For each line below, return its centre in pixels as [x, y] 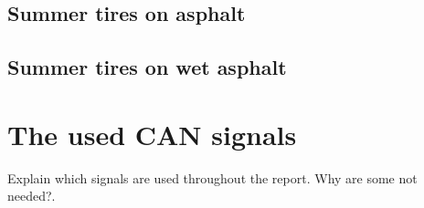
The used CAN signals [152, 134]
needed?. [32, 196]
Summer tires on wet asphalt [147, 67]
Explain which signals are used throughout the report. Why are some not [212, 177]
